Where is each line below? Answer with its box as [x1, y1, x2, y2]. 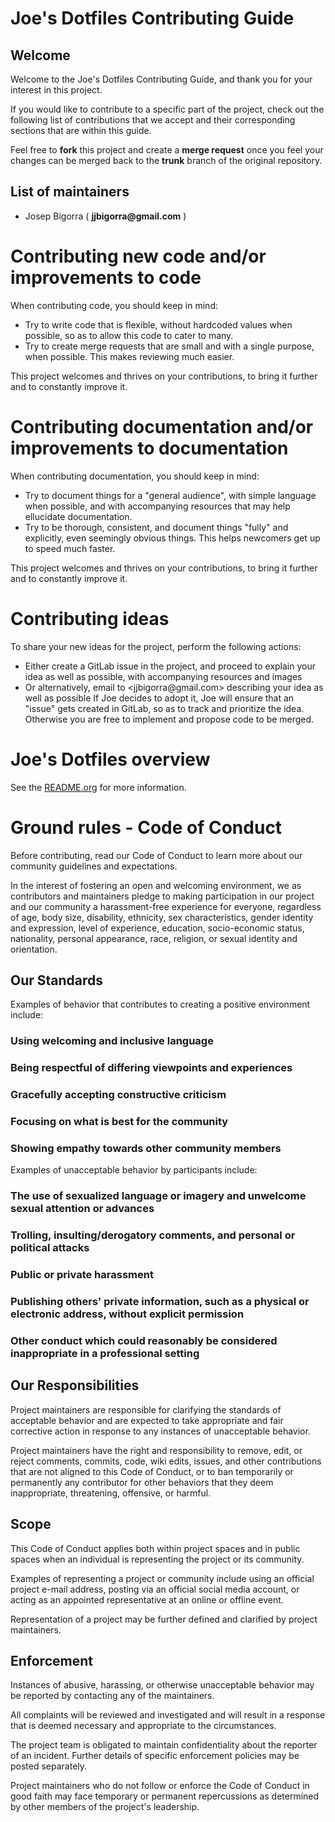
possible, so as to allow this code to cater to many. [24, 329, 234, 341]
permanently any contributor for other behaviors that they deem [10, 1476, 274, 1488]
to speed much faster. [24, 542, 116, 554]
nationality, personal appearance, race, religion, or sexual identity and [10, 932, 298, 944]
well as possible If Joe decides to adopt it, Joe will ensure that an [24, 692, 295, 704]
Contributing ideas [10, 607, 170, 630]
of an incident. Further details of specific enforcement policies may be [10, 1750, 300, 1762]
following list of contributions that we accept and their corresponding [10, 114, 296, 126]
